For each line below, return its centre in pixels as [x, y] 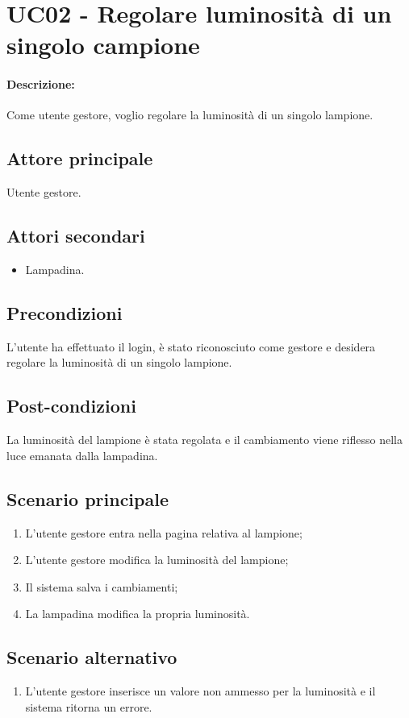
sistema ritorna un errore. [89, 706]
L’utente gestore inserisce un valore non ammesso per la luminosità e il [200, 691]
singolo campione [103, 45]
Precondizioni [65, 312]
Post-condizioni [71, 406]
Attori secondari [76, 236]
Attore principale [80, 158]
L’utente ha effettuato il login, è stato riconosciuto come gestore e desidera [191, 346]
